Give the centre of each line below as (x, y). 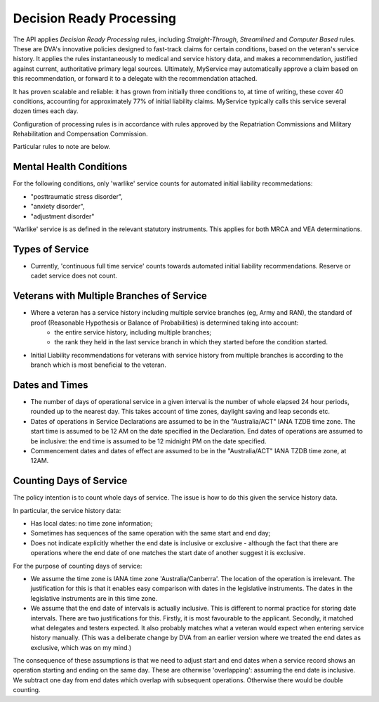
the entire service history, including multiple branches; (133, 332)
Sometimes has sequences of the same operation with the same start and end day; (151, 533)
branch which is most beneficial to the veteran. (98, 365)
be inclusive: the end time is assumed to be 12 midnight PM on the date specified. (148, 441)
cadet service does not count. (74, 276)
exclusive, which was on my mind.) (81, 647)
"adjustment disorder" (62, 216)
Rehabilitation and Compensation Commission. (80, 134)
